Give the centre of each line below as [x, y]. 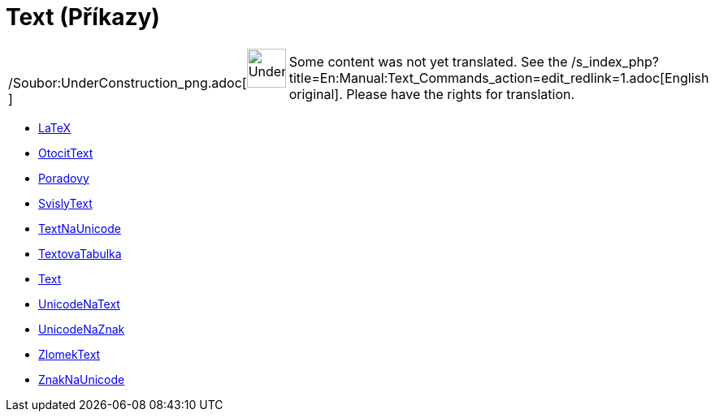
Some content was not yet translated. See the [428, 61]
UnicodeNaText [79, 304]
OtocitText [66, 153]
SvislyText [65, 203]
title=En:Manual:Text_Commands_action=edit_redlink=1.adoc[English [499, 78]
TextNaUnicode [80, 228]
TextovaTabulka [80, 253]
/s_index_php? [615, 61]
